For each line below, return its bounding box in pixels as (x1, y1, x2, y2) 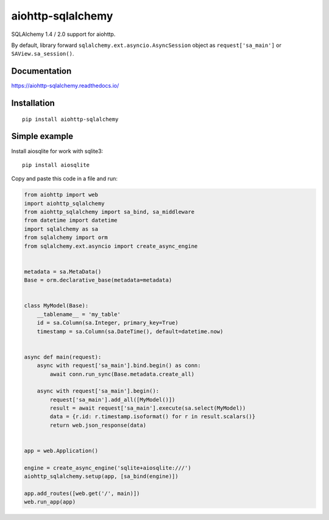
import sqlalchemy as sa (24, 226, 99, 232)
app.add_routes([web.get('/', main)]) (24, 490, 140, 497)
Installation (11, 98, 55, 109)
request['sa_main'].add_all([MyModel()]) (49, 396, 175, 403)
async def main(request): (24, 354, 102, 360)
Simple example (11, 131, 74, 141)
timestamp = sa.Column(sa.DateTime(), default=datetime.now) (37, 328, 224, 335)
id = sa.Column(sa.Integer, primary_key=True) (37, 319, 179, 326)
